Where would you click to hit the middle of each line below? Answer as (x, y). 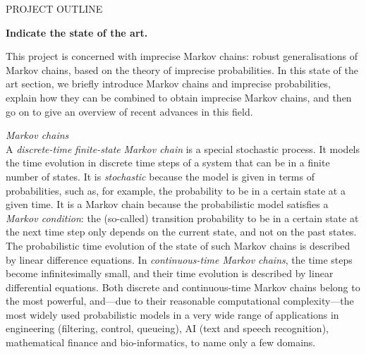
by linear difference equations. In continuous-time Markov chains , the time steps (179, 259)
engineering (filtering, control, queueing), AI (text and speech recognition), (167, 328)
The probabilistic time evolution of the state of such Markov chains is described (178, 245)
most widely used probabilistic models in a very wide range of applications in (172, 314)
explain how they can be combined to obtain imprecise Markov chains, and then (179, 97)
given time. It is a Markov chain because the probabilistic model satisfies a (167, 204)
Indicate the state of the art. (77, 32)
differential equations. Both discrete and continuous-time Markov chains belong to (183, 287)
